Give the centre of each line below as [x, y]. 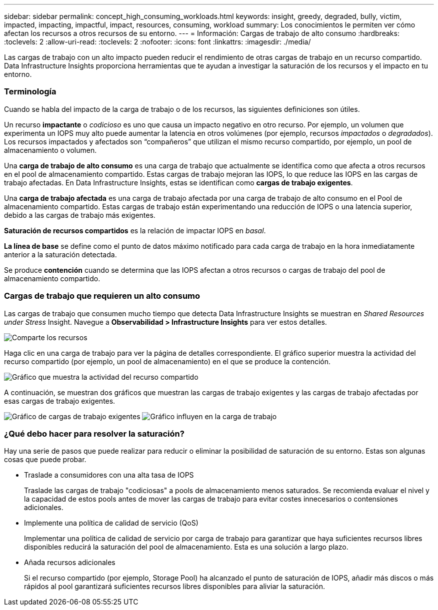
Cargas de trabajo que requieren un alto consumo [102, 296]
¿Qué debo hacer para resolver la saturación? [94, 433]
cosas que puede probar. [45, 460]
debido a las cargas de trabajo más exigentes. [80, 215]
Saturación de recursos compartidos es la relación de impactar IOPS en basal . [135, 230]
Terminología [30, 92]
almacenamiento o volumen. [50, 150]
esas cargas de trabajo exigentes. [60, 401]
